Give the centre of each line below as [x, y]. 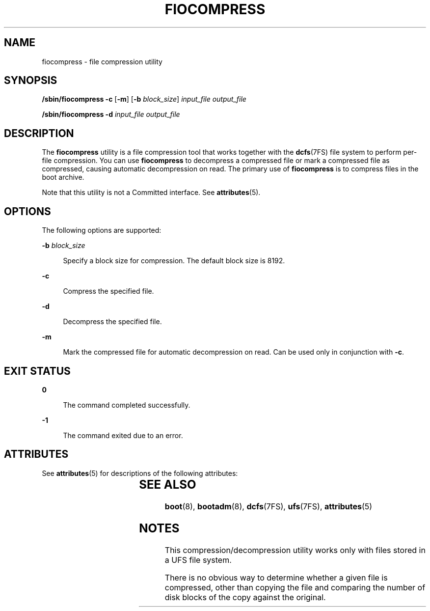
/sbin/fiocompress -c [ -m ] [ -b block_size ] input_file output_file [144, 99]
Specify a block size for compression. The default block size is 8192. [174, 261]
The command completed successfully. [127, 405]
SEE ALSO [168, 484]
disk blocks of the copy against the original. [245, 597]
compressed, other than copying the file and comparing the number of [295, 587]
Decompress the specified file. [112, 322]
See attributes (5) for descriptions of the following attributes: [140, 473]
